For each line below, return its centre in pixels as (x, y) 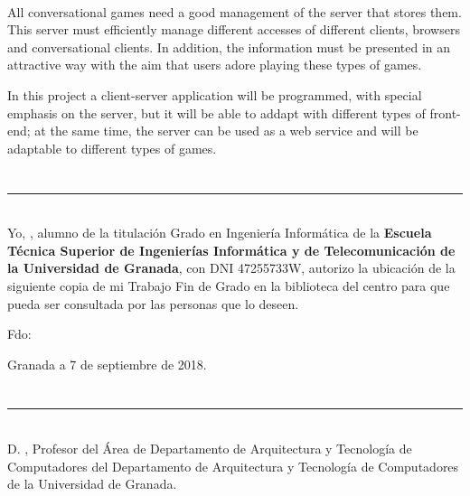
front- (445, 112)
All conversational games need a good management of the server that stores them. (235, 11)
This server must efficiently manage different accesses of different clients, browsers (234, 29)
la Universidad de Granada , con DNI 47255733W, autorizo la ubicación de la (231, 268)
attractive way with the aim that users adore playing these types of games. (215, 65)
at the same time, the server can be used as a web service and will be (226, 131)
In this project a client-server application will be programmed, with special (215, 94)
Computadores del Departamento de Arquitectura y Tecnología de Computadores (233, 466)
